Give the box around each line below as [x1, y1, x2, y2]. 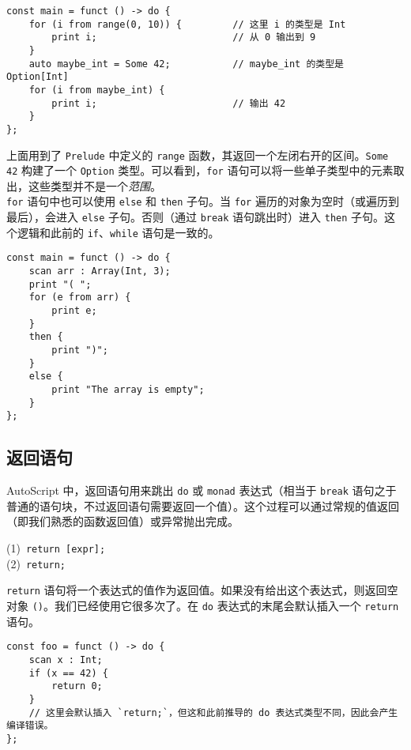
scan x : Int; [28, 654, 103, 665]
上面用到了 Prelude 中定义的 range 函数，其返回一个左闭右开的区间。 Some [6, 146, 389, 163]
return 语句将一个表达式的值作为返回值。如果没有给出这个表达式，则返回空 [6, 582, 398, 598]
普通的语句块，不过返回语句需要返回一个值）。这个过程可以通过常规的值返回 [6, 497, 399, 514]
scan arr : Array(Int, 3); [28, 266, 171, 277]
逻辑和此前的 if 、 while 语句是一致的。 [17, 224, 220, 240]
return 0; [51, 680, 103, 692]
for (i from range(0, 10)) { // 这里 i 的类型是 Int [28, 18, 346, 30]
